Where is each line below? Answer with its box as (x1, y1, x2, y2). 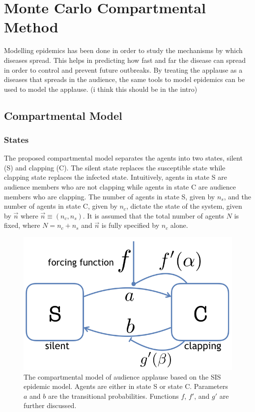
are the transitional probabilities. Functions (48, 390, 179, 401)
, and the (224, 191, 251, 201)
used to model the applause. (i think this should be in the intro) (4, 83, 198, 94)
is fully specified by (101, 220, 160, 230)
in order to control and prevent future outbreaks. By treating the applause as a (4, 64, 243, 75)
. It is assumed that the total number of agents (83, 210, 225, 220)
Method (4, 17, 58, 37)
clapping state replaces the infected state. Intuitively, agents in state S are (4, 172, 227, 182)
